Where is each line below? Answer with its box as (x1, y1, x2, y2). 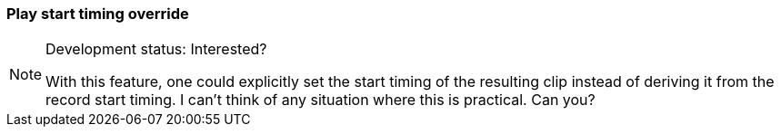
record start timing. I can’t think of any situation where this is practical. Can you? (45, 91, 596, 110)
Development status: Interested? (45, 40, 267, 59)
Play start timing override (6, 5, 189, 23)
